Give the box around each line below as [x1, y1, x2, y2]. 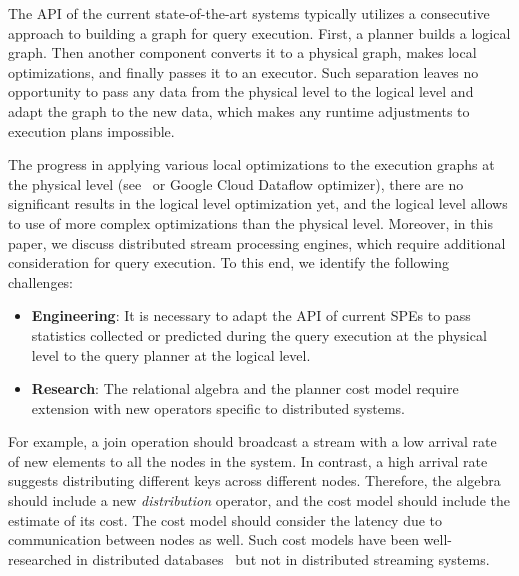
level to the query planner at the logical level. [31, 344, 311, 365]
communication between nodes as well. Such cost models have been [8, 529, 419, 550]
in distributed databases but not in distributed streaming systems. [76, 548, 490, 569]
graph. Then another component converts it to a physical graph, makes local [8, 42, 477, 63]
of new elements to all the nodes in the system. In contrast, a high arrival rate [8, 450, 488, 471]
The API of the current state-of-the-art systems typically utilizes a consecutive [8, 3, 490, 23]
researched [8, 548, 72, 569]
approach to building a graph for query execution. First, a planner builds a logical [8, 22, 511, 43]
